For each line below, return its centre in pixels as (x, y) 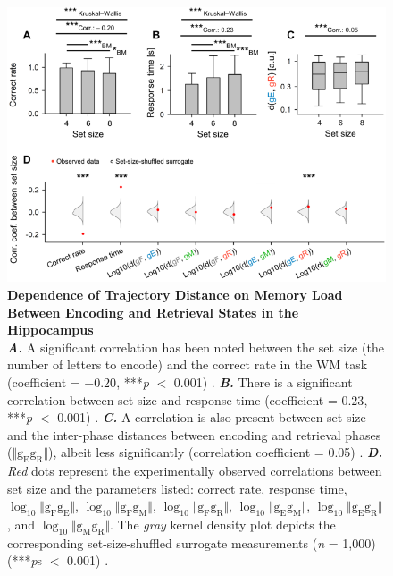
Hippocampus (50, 330)
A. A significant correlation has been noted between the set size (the (196, 347)
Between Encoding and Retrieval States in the (153, 312)
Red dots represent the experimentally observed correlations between (195, 471)
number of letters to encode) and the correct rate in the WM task (188, 364)
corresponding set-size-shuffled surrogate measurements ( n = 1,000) (192, 542)
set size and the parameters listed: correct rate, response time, (177, 488)
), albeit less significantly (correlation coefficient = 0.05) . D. (216, 452)
